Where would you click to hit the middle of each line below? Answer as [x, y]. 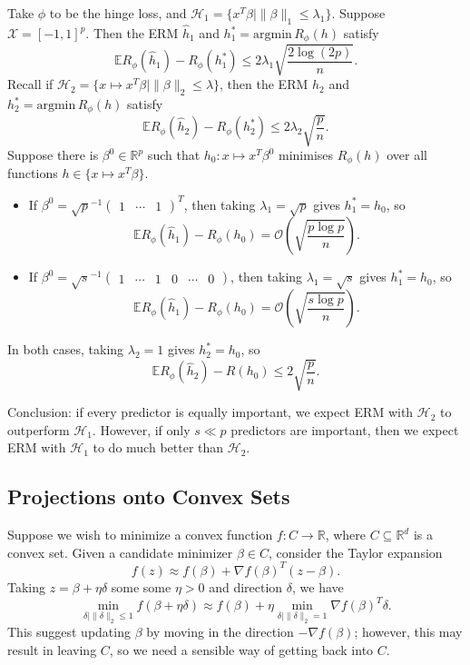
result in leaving [52, 649]
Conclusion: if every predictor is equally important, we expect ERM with [211, 412]
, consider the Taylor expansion [356, 552]
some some [141, 586]
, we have [318, 586]
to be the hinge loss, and [118, 13]
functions [33, 173]
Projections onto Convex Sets [149, 496]
